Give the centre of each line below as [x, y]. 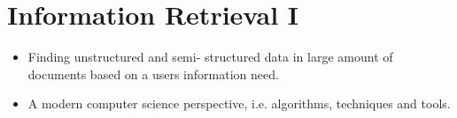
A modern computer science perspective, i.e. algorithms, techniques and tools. [239, 103]
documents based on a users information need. [153, 74]
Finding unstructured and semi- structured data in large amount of [210, 57]
